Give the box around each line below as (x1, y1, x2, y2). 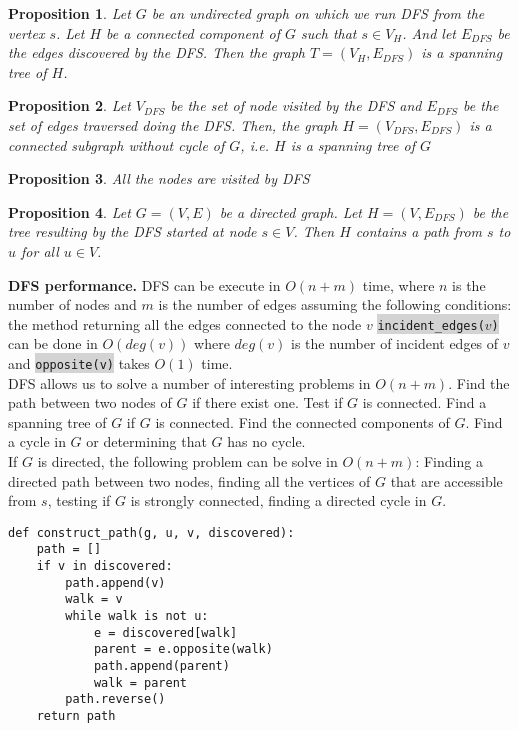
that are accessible (390, 470, 503, 491)
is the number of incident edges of (290, 333, 499, 354)
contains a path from (355, 221, 482, 242)
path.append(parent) (93, 659, 230, 674)
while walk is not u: (65, 609, 209, 624)
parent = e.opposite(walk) (93, 642, 273, 657)
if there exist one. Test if (192, 392, 343, 413)
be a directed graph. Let (219, 201, 362, 222)
